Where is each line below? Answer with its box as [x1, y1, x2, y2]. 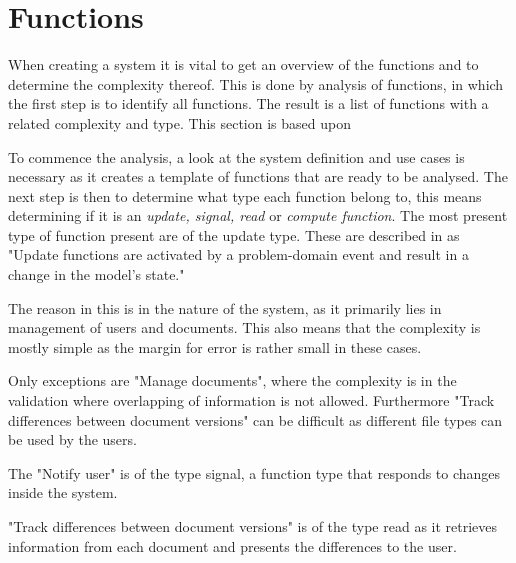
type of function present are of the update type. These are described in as [8, 224, 460, 245]
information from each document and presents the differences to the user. [8, 535, 457, 556]
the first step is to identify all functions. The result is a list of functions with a [8, 93, 489, 114]
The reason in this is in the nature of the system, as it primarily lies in [8, 297, 442, 318]
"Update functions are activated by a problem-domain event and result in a [8, 244, 469, 265]
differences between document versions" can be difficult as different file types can [8, 409, 503, 430]
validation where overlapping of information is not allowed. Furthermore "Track [8, 390, 495, 411]
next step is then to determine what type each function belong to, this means [8, 185, 482, 206]
